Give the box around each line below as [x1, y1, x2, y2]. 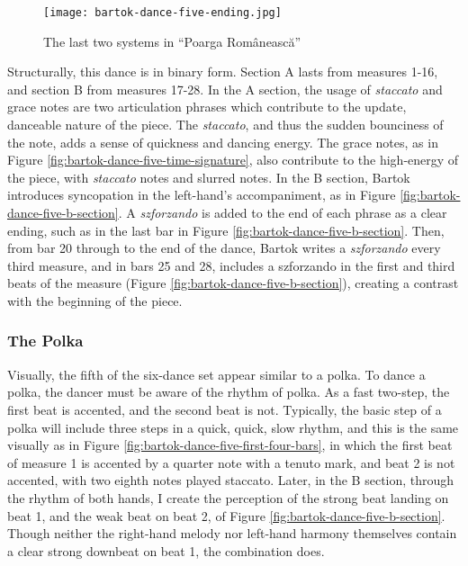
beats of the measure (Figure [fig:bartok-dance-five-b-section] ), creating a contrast [7, 274, 459, 292]
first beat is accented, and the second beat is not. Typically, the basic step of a [7, 400, 442, 418]
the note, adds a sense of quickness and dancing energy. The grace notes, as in [7, 132, 438, 151]
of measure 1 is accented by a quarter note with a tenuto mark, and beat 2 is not [7, 453, 455, 472]
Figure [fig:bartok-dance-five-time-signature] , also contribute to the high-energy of [7, 150, 459, 169]
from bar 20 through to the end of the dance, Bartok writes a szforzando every [7, 238, 441, 257]
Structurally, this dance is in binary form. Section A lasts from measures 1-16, [7, 62, 438, 81]
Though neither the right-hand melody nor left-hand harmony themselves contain [7, 524, 457, 543]
